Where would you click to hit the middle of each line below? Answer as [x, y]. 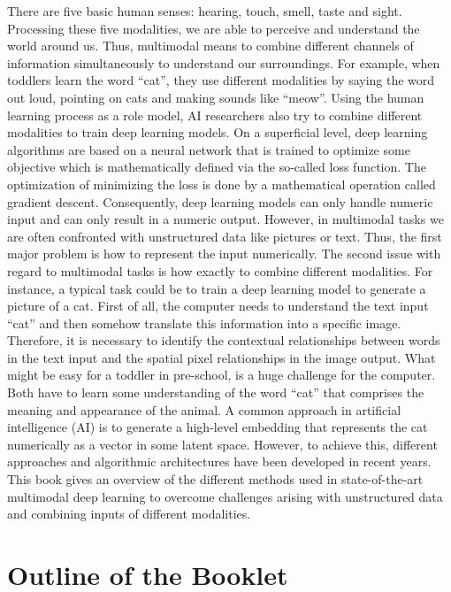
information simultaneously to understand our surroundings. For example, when [224, 62]
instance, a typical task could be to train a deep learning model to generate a [217, 288]
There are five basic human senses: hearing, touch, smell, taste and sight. [205, 11]
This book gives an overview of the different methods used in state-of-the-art [215, 479]
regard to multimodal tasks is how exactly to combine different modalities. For [220, 270]
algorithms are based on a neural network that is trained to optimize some [209, 149]
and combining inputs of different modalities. [129, 514]
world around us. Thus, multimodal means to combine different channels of [210, 46]
